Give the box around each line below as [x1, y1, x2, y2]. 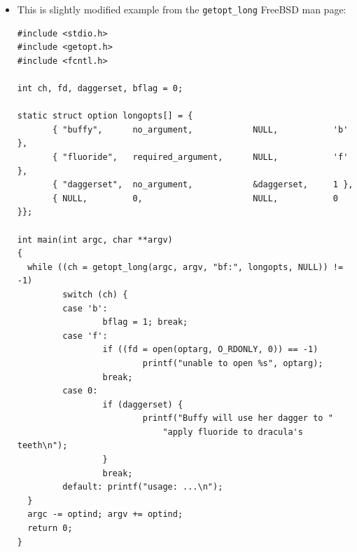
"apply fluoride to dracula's [162, 426, 303, 437]
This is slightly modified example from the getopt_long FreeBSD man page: [17, 2, 346, 16]
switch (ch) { [62, 289, 128, 299]
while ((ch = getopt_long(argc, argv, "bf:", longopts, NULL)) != [27, 262, 344, 272]
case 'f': [62, 330, 108, 341]
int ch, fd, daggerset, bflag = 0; [17, 83, 183, 94]
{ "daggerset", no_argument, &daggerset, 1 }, [52, 180, 353, 190]
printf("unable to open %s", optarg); [142, 358, 323, 368]
